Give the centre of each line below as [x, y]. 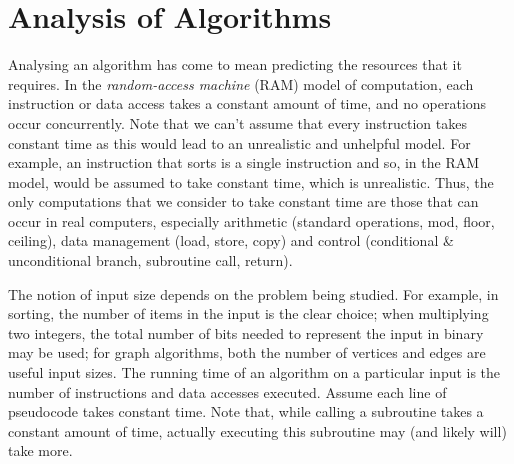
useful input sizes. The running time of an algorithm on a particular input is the [254, 372]
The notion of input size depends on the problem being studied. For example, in [253, 293]
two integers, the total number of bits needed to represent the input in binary [246, 332]
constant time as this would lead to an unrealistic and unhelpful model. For [239, 142]
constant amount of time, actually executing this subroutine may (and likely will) [257, 430]
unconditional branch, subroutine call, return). [150, 260]
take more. [40, 450]
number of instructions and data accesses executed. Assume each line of [227, 391]
